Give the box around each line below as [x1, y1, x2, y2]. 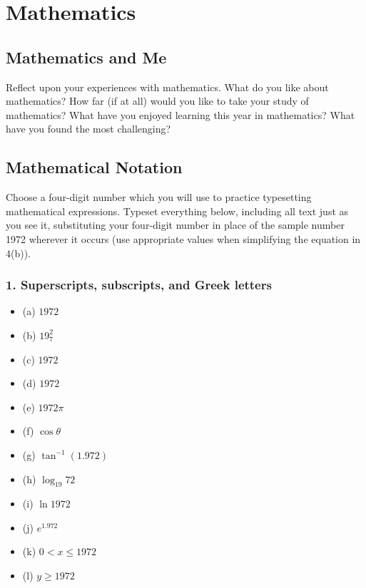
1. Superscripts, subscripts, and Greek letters [6, 276, 272, 294]
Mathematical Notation [6, 156, 183, 178]
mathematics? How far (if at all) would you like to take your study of [6, 93, 309, 108]
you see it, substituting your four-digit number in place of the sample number [6, 217, 345, 232]
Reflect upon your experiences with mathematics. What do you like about [6, 79, 329, 94]
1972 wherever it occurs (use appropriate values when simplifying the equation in [6, 231, 361, 246]
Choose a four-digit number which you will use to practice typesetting [6, 190, 312, 205]
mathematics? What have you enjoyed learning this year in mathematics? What [6, 107, 355, 122]
